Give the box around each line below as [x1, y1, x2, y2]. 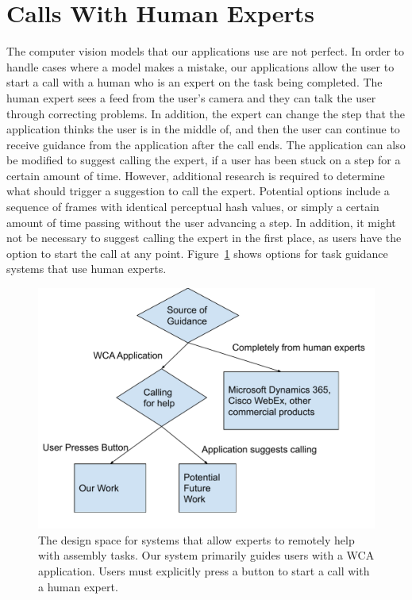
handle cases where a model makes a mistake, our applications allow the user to [6, 58, 395, 75]
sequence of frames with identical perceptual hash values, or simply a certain [6, 198, 379, 215]
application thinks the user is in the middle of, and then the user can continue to [6, 121, 400, 137]
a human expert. [38, 578, 118, 594]
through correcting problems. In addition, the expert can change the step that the [6, 105, 406, 121]
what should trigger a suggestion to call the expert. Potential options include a [6, 183, 390, 199]
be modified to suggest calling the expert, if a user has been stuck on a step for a [6, 152, 401, 168]
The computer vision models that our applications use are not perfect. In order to [6, 43, 405, 60]
